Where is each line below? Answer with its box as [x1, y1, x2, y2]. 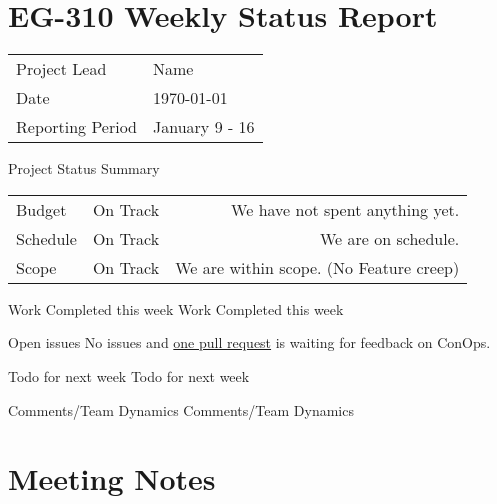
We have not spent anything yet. [231, 197, 460, 221]
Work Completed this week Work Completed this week [8, 298, 344, 319]
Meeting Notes [8, 458, 216, 499]
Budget [16, 197, 67, 221]
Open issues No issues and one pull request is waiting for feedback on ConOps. [8, 332, 491, 353]
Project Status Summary [8, 158, 160, 179]
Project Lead [16, 57, 107, 81]
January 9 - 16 [153, 115, 255, 139]
